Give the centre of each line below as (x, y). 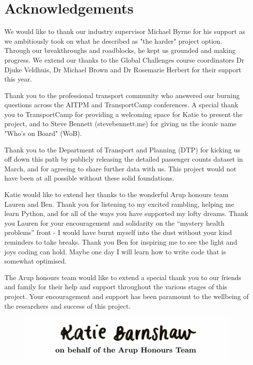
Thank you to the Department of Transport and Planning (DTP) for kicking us (122, 149)
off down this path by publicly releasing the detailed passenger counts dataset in (124, 159)
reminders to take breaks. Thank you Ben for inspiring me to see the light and (121, 242)
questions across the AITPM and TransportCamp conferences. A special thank (121, 105)
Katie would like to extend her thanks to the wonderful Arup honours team (117, 194)
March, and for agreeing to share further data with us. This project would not (120, 168)
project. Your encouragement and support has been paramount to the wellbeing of (126, 296)
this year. (18, 79)
